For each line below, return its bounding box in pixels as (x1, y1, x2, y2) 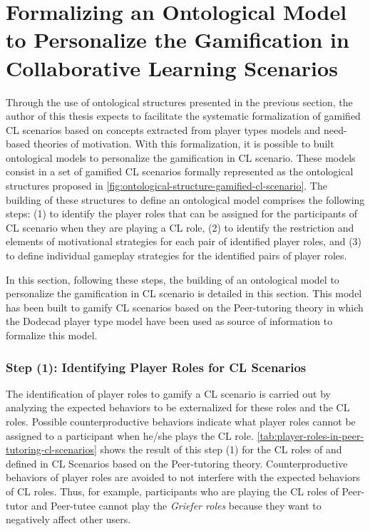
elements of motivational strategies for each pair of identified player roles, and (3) (6, 234, 362, 249)
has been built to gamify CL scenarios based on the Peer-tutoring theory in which (6, 299, 364, 314)
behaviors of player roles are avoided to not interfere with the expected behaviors (6, 470, 361, 485)
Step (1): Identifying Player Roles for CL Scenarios (6, 358, 307, 376)
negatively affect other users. (6, 512, 131, 527)
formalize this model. (6, 328, 98, 342)
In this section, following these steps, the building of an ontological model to (6, 272, 339, 287)
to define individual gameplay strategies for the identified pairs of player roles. (6, 248, 347, 263)
